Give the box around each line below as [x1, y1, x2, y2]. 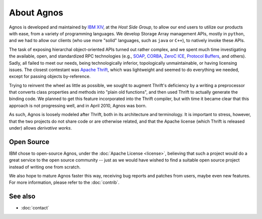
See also [9, 192, 36, 201]
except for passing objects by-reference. [9, 73, 91, 79]
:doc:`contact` [21, 205, 49, 211]
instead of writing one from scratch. [9, 164, 81, 170]
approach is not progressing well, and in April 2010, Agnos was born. [9, 102, 147, 108]
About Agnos [9, 7, 64, 18]
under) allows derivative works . [9, 125, 72, 131]
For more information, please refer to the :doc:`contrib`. [9, 179, 120, 186]
